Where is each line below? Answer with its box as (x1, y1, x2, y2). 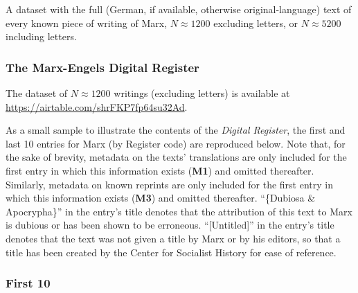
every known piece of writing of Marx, (6, 15, 168, 30)
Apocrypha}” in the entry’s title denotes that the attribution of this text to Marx (6, 204, 352, 218)
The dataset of (6, 86, 68, 100)
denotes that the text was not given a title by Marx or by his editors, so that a (6, 231, 341, 245)
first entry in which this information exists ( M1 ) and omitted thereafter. (6, 163, 314, 177)
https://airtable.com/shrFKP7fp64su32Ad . (6, 99, 188, 114)
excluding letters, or (213, 15, 298, 30)
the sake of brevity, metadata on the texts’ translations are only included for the (6, 150, 347, 164)
